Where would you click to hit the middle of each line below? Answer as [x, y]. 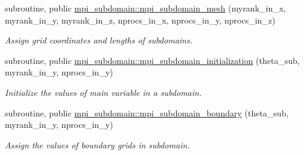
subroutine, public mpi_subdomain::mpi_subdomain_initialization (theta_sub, [152, 60]
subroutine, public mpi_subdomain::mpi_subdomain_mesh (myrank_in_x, [146, 8]
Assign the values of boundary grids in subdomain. [97, 144]
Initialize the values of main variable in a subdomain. [103, 92]
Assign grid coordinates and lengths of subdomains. [99, 40]
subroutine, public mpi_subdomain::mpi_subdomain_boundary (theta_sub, [147, 112]
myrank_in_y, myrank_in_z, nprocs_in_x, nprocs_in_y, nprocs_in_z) [140, 20]
